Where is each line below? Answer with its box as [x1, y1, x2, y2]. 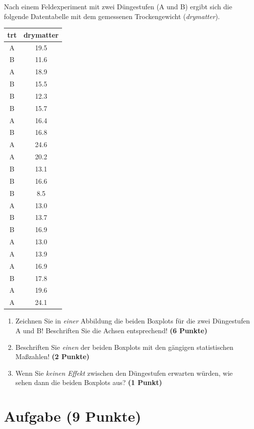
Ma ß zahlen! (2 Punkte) [15, 351, 90, 362]
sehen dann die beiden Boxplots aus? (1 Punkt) [15, 377, 162, 387]
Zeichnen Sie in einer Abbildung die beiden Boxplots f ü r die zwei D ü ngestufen [15, 316, 250, 326]
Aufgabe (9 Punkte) [4, 406, 142, 426]
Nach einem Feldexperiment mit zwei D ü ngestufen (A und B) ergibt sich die [4, 1, 233, 11]
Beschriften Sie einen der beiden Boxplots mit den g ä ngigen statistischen [15, 342, 233, 352]
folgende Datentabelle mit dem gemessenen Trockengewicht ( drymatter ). [4, 11, 220, 21]
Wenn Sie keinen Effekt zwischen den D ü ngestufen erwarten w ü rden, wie [15, 367, 233, 378]
